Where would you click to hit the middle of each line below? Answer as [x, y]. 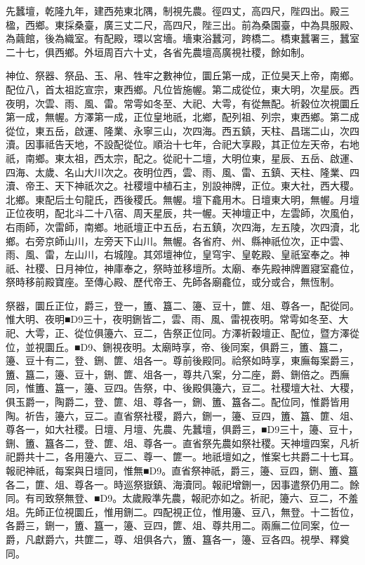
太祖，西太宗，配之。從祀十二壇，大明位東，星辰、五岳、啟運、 [212, 158]
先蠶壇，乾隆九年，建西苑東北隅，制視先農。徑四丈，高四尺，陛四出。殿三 [178, 11]
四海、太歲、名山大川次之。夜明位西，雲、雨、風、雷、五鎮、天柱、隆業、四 [182, 172]
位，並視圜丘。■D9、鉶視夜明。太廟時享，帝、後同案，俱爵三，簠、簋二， [177, 346]
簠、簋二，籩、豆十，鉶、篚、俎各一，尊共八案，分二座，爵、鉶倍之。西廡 [178, 374]
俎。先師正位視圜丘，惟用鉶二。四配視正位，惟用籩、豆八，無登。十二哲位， [182, 511]
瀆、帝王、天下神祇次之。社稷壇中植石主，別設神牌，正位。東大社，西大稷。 [182, 186]
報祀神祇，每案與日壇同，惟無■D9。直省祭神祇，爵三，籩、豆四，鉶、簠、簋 [182, 470]
